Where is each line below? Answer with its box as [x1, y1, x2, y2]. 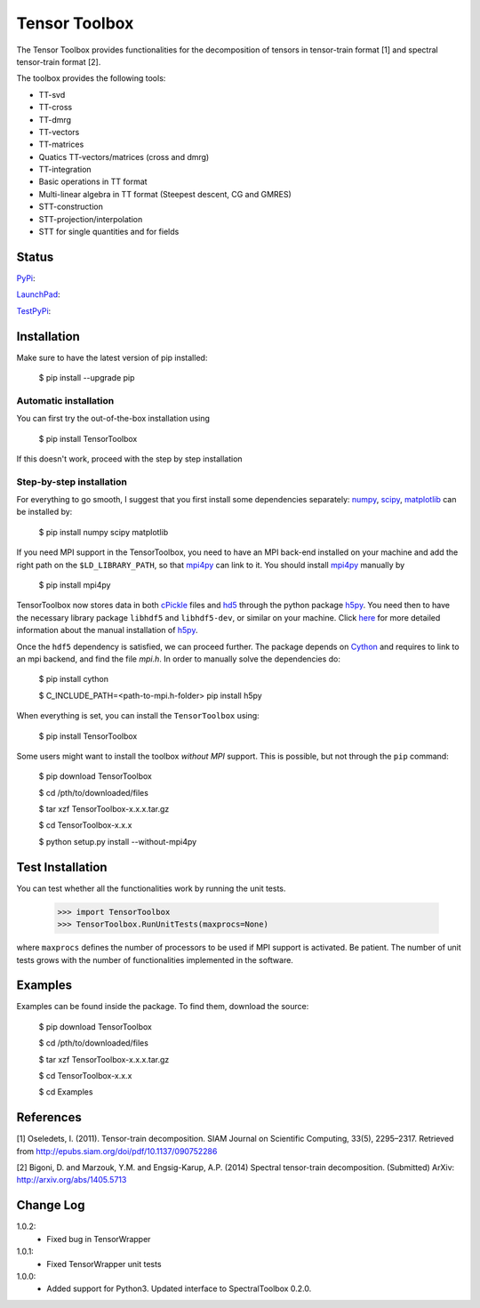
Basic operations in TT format [38, 176, 148, 187]
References [16, 1110, 82, 1125]
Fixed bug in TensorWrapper [46, 1233, 151, 1244]
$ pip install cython [38, 674, 108, 685]
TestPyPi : [16, 305, 52, 316]
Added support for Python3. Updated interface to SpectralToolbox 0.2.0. [46, 1283, 312, 1294]
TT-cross [38, 102, 73, 113]
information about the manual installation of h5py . [16, 625, 198, 636]
